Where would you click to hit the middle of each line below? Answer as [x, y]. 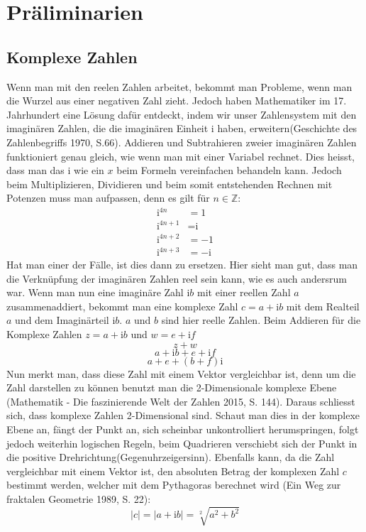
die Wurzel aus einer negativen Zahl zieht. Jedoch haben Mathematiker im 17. [177, 101]
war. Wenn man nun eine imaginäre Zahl [95, 292]
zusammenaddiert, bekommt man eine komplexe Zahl [122, 306]
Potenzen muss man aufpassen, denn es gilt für [108, 198]
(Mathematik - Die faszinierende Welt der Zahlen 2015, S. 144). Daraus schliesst [181, 401]
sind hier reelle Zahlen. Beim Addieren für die [261, 320]
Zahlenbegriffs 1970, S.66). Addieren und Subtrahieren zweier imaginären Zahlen [182, 142]
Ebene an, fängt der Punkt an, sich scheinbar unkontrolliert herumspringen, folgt [183, 429]
